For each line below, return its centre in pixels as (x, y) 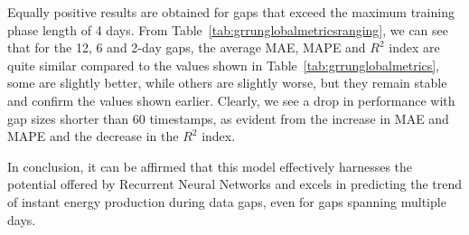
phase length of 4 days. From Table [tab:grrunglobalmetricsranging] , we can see (228, 29)
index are (414, 47)
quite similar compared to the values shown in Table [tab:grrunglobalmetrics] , (224, 65)
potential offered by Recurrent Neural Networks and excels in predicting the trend (235, 184)
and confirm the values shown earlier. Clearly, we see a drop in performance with (231, 100)
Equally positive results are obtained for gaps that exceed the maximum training (231, 12)
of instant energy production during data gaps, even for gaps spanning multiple (227, 201)
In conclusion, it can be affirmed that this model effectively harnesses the (210, 166)
